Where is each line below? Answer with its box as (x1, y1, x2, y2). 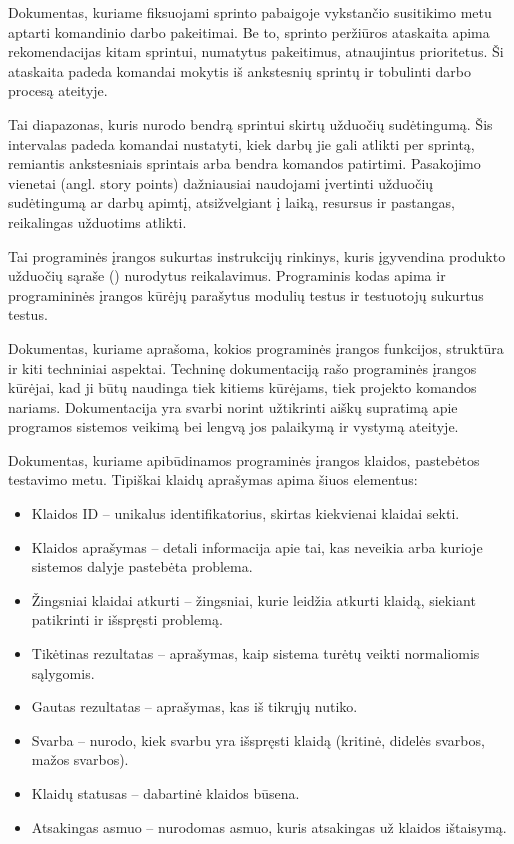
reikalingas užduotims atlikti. (8, 211, 187, 232)
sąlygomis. (31, 662, 95, 683)
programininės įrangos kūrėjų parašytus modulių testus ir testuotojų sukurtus (8, 284, 484, 305)
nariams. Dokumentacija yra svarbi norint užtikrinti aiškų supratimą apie (8, 396, 458, 417)
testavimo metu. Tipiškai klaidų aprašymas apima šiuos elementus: (8, 469, 418, 490)
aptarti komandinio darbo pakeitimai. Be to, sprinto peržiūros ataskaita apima (8, 21, 490, 42)
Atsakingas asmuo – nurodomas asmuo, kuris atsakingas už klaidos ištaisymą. (31, 816, 507, 837)
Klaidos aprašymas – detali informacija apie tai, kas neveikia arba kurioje (31, 536, 483, 557)
